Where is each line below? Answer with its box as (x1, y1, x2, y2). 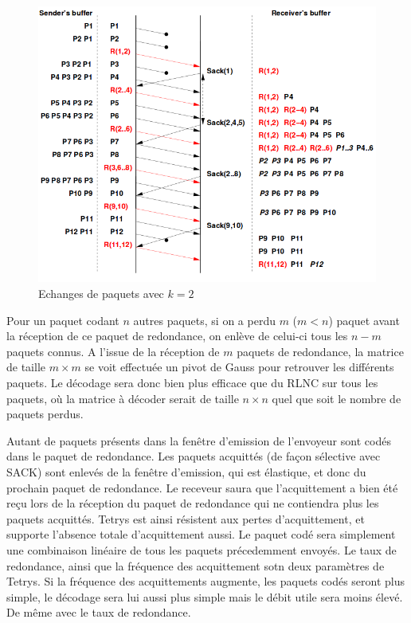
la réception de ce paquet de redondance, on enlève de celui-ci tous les (6, 327, 348, 344)
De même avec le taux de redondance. (6, 604, 191, 621)
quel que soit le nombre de (272, 390, 401, 406)
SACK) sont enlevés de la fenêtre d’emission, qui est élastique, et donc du (6, 463, 366, 480)
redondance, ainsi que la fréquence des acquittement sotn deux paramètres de (6, 557, 385, 574)
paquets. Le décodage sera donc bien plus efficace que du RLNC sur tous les (6, 374, 378, 390)
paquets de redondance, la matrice (237, 343, 404, 359)
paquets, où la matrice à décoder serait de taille (6, 390, 239, 406)
